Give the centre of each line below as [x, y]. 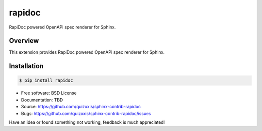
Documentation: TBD [42, 100]
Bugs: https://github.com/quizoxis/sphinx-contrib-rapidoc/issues [86, 113]
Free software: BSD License [49, 93]
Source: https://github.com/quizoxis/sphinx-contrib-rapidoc [81, 107]
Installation [26, 66]
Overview [24, 41]
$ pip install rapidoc [46, 80]
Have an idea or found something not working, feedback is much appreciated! [87, 122]
